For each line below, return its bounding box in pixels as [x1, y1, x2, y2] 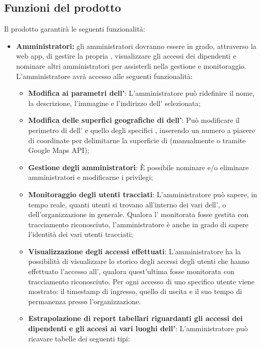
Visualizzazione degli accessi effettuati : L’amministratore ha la [28, 246, 241, 256]
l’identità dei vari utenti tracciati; [28, 229, 133, 239]
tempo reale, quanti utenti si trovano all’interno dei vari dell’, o [28, 199, 226, 209]
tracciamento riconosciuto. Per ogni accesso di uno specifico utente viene [28, 276, 255, 286]
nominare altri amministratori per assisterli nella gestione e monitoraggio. [16, 60, 247, 71]
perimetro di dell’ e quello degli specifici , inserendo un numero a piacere [28, 124, 255, 135]
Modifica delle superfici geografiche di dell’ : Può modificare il [28, 115, 240, 125]
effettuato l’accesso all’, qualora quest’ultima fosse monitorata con [28, 266, 234, 277]
